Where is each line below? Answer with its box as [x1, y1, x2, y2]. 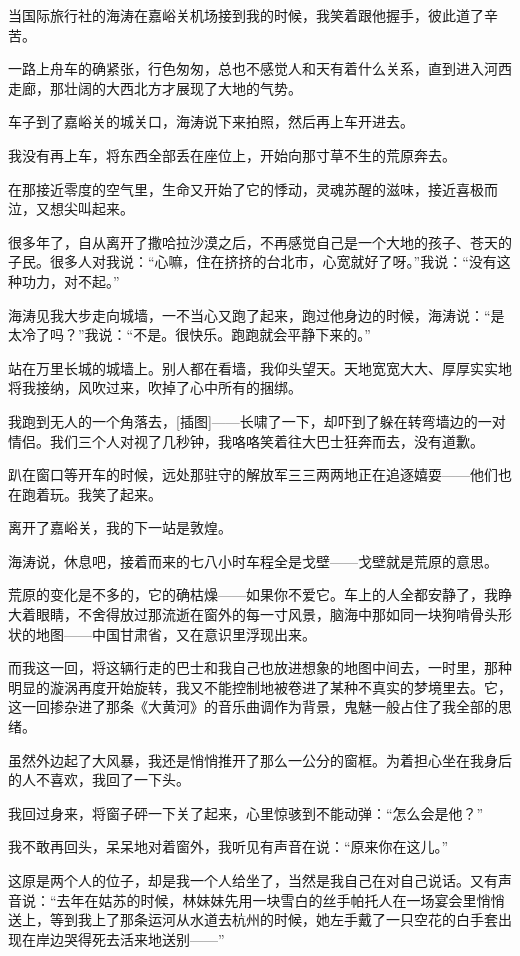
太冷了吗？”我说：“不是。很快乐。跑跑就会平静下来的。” [8, 324, 371, 345]
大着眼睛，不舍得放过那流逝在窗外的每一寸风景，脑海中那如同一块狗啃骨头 [8, 604, 498, 625]
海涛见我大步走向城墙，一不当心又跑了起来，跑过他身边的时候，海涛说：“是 [8, 304, 505, 325]
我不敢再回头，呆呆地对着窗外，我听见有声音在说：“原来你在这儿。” [8, 836, 449, 857]
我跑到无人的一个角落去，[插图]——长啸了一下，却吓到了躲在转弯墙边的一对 [8, 410, 506, 431]
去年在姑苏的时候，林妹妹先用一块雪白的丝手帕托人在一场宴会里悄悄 [56, 889, 505, 910]
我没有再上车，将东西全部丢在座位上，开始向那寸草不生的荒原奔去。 [8, 144, 456, 165]
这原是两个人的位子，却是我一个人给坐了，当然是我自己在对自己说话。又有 [8, 870, 498, 890]
